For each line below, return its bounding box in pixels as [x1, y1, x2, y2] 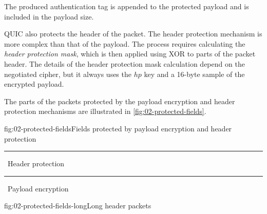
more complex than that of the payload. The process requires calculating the [4, 38, 245, 49]
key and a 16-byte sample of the [144, 68, 245, 79]
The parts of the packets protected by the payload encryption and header [4, 95, 235, 106]
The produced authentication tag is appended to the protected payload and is [4, 1, 249, 11]
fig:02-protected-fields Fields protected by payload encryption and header [4, 123, 232, 133]
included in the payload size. [4, 11, 94, 22]
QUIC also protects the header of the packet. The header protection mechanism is [4, 28, 262, 39]
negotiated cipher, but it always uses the [4, 68, 131, 79]
